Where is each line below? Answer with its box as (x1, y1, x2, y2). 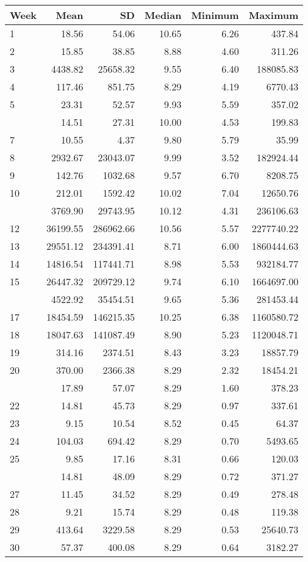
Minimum (191, 8, 239, 22)
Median (144, 8, 182, 22)
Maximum (248, 8, 299, 22)
